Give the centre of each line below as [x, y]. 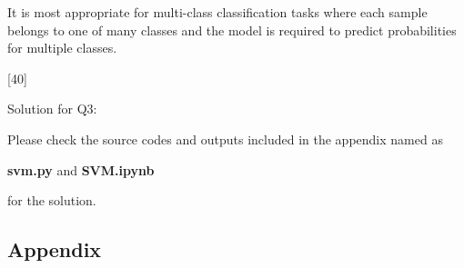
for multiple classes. [62, 48]
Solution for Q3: [52, 109]
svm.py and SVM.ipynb [81, 169]
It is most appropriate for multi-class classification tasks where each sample [217, 12]
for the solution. [52, 200]
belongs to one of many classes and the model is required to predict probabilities [232, 30]
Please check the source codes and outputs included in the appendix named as [225, 139]
